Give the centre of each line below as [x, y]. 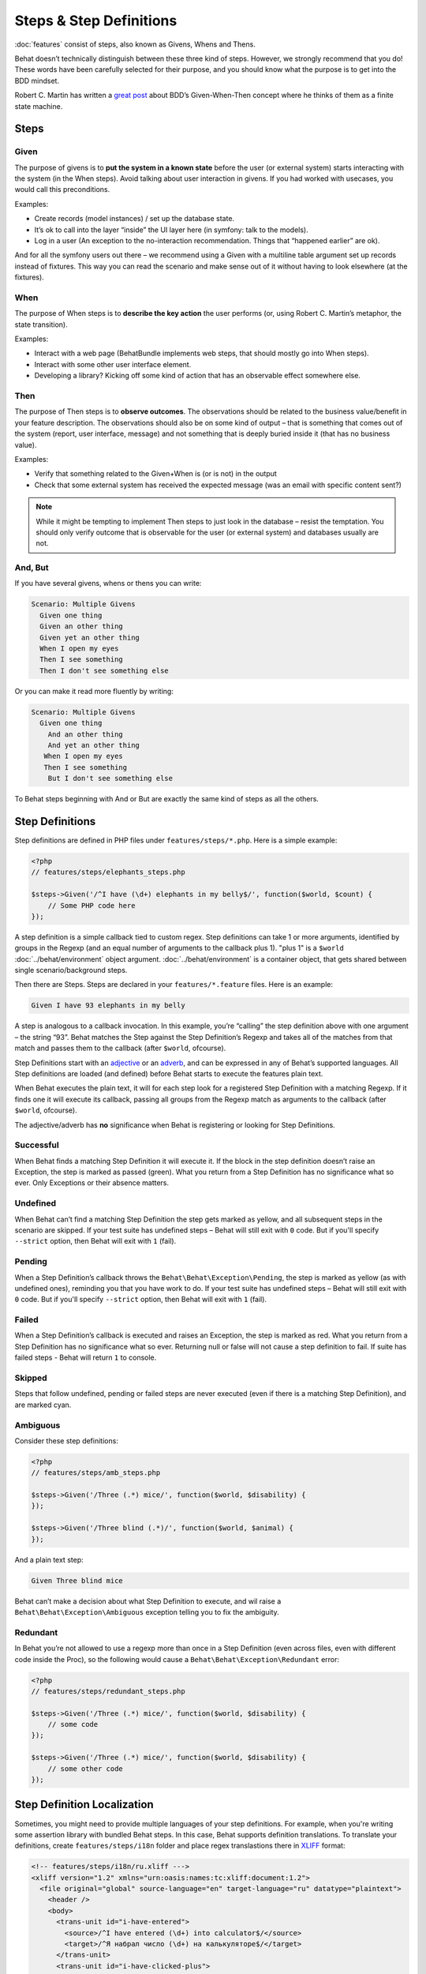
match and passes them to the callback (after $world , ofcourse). [120, 1048]
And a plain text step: [49, 1559]
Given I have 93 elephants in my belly [108, 1006]
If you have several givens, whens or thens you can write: [108, 584]
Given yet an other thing [90, 637]
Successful [37, 1145]
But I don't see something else [110, 779]
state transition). [41, 325]
